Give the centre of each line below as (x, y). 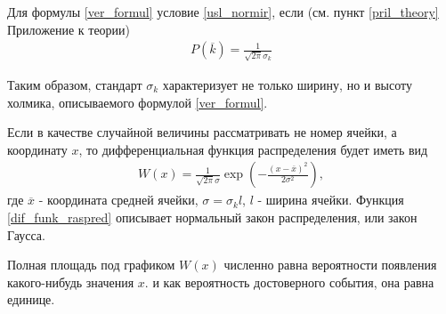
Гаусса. (26, 234)
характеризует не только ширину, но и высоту (287, 84)
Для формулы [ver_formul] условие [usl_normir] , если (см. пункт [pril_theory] (223, 12)
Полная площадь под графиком (91, 265)
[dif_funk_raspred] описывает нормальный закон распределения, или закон (212, 217)
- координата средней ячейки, (118, 200)
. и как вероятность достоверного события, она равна (289, 282)
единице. (31, 299)
